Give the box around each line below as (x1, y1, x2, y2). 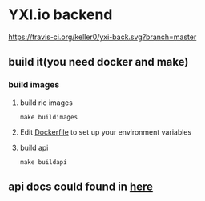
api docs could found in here (8, 180, 154, 194)
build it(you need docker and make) (8, 55, 189, 69)
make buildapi (19, 158, 67, 166)
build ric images (19, 98, 74, 107)
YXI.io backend (8, 6, 113, 24)
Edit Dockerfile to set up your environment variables (19, 127, 192, 137)
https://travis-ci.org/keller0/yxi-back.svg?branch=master (8, 32, 197, 42)
